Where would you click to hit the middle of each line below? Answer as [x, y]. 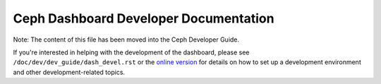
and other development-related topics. [69, 72]
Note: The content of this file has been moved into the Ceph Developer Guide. [126, 40]
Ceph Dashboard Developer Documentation [144, 18]
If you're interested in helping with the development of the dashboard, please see [131, 52]
